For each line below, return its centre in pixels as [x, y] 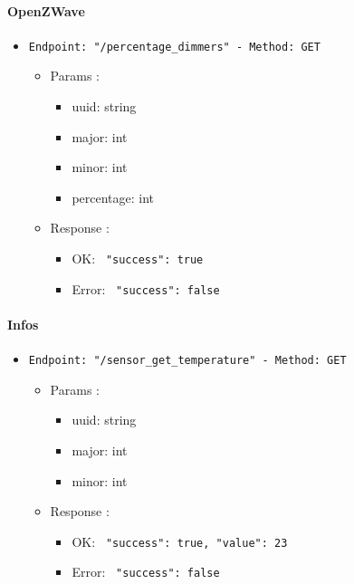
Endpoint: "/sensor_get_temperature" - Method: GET [187, 361]
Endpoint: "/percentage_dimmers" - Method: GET [174, 47]
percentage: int [113, 197]
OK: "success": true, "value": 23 [180, 541]
